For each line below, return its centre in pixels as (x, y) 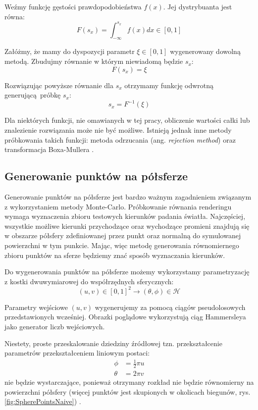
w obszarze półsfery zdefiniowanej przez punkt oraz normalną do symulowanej (123, 235)
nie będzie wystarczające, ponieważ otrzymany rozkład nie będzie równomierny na (129, 382)
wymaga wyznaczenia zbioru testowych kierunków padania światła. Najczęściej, (125, 216)
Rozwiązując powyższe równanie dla (59, 85)
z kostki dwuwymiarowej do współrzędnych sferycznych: (89, 281)
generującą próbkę (33, 95)
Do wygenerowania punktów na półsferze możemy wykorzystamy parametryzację (127, 272)
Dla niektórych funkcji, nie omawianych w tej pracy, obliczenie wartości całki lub (127, 120)
